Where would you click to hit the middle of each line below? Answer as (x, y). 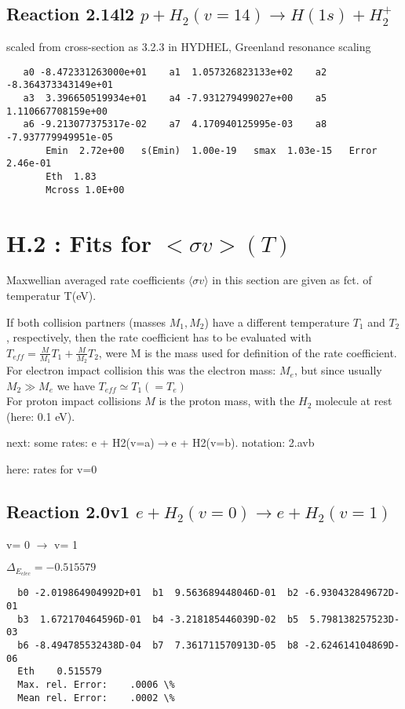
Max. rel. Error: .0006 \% (96, 684)
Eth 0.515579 (60, 672)
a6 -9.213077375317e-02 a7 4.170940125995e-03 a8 (175, 124)
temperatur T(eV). (51, 296)
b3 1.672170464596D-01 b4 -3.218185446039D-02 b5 (158, 619)
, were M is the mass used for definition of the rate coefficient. (248, 352)
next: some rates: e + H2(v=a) (80, 442)
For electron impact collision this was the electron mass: (141, 370)
